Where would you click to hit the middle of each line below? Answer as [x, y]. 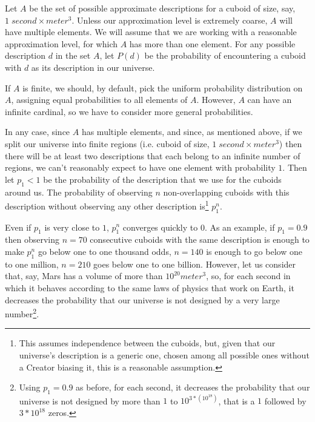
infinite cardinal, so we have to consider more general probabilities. [129, 111]
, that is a [237, 401]
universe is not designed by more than [90, 401]
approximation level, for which [61, 43]
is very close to [72, 227]
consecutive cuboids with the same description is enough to [200, 239]
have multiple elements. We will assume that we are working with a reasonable [151, 32]
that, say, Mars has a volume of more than [84, 276]
